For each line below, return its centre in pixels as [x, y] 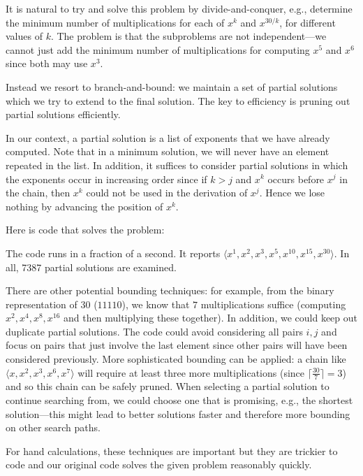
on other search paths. [53, 427]
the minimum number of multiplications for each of [115, 22]
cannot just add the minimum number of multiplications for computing [158, 49]
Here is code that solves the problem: [85, 230]
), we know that [156, 304]
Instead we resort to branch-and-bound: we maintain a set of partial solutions [172, 86]
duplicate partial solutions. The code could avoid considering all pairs [154, 331]
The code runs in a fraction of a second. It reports [113, 253]
